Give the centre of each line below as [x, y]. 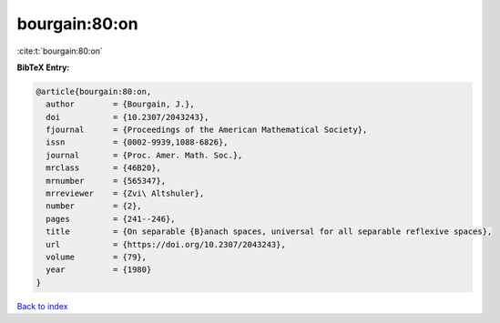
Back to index [42, 306]
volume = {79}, [97, 257]
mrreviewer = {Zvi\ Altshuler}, [125, 194]
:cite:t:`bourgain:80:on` [60, 51]
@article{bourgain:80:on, [94, 91]
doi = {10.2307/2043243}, [128, 117]
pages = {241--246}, [111, 219]
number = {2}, [94, 206]
